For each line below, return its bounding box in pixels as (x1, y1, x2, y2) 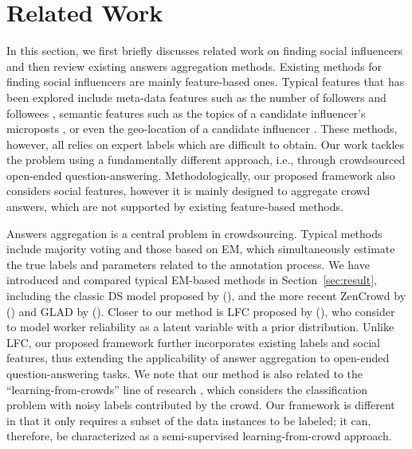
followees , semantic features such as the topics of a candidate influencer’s (6, 104, 366, 121)
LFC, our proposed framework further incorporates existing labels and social (6, 334, 380, 350)
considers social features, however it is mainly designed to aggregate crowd (6, 182, 371, 199)
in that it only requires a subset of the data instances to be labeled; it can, (6, 412, 371, 428)
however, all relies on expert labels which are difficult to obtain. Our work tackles (6, 135, 404, 152)
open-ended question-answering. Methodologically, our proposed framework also (6, 166, 395, 183)
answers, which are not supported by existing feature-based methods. (6, 198, 343, 215)
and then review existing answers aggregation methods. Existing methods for (6, 57, 382, 74)
